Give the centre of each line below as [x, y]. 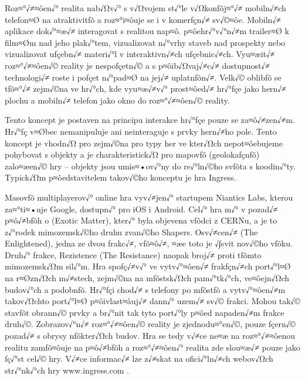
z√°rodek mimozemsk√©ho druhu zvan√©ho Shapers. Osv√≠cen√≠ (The [131, 231]
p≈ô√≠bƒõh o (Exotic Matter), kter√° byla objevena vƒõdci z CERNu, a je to [141, 220]
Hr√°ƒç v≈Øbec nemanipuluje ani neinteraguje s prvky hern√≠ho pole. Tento [141, 131]
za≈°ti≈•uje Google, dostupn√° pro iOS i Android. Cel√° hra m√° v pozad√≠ [141, 209]
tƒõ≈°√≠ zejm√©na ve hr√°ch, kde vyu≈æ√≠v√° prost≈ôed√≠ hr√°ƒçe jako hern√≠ [145, 89]
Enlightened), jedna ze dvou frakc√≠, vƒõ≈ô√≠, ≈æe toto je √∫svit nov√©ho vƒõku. [149, 243]
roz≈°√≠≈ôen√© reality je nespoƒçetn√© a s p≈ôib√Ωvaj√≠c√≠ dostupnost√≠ [137, 65]
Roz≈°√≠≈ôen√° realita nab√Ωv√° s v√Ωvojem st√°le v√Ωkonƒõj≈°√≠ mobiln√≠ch [145, 8]
